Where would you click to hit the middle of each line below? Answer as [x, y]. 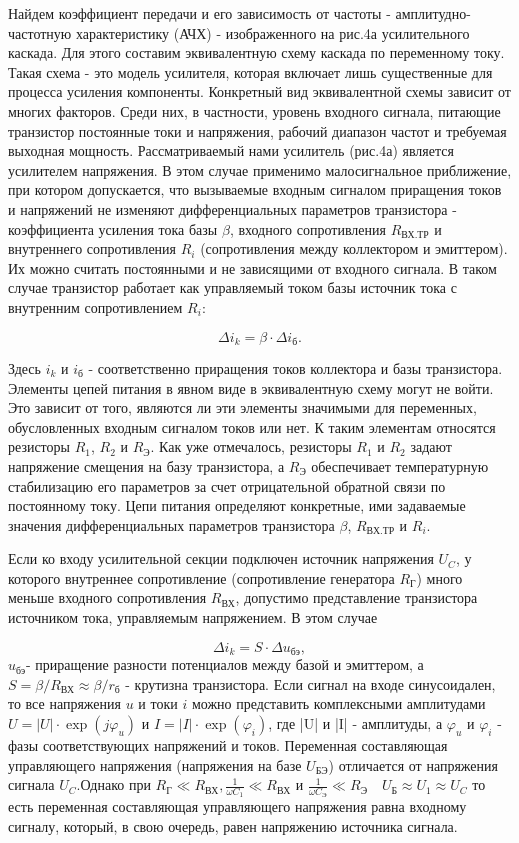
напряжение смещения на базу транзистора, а [146, 465]
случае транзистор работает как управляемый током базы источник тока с [232, 287]
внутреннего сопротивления [92, 248]
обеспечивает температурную [400, 465]
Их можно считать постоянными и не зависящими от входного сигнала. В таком [252, 267]
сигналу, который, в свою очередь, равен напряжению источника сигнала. [233, 825]
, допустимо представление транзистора [356, 597]
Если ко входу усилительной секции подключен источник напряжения [221, 558]
